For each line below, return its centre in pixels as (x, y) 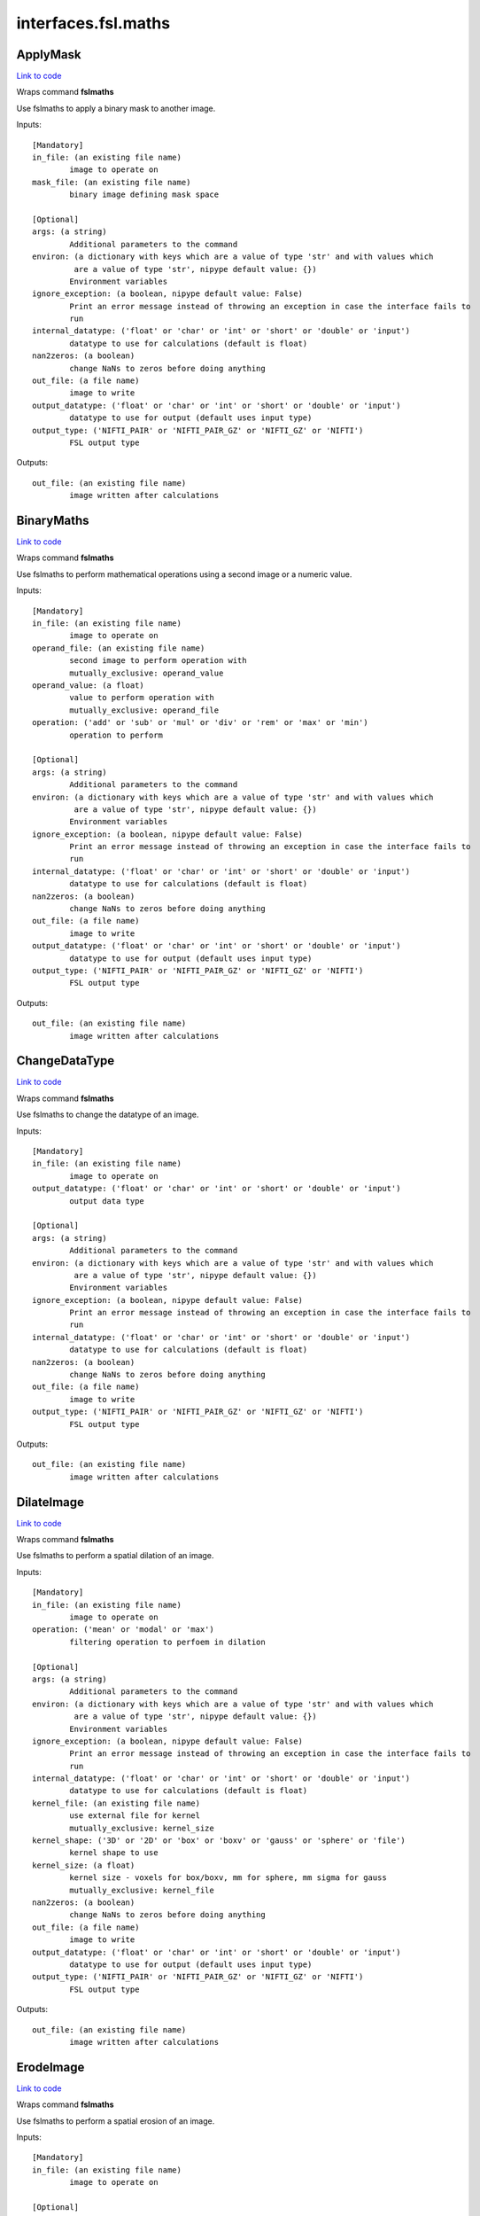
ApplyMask (49, 55)
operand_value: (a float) (89, 685)
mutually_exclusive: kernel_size (142, 1828)
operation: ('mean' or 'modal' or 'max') (123, 1630)
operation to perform (116, 735)
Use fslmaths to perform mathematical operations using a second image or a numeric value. (184, 574)
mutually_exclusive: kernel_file (142, 1890)
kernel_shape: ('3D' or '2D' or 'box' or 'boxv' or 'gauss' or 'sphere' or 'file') (219, 1841)
